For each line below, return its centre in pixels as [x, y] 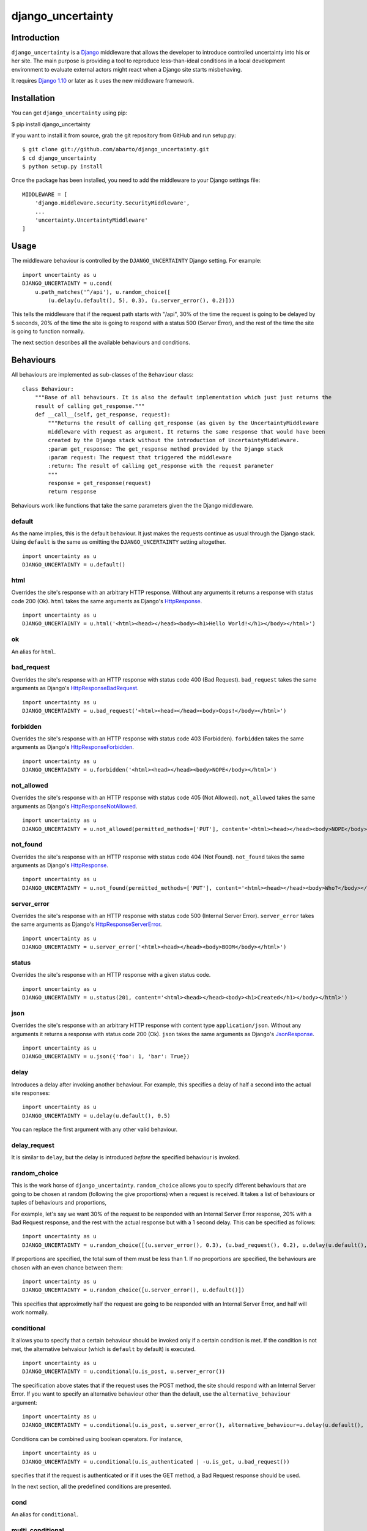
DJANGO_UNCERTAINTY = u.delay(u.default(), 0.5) [96, 1115]
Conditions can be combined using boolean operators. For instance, [97, 1439]
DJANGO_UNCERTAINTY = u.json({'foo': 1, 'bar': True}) [106, 1057]
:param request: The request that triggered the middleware [140, 457]
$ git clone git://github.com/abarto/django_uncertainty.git [116, 149]
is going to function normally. [48, 331]
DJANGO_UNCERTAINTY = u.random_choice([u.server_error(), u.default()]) [133, 1290]
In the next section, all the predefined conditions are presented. [91, 1487]
